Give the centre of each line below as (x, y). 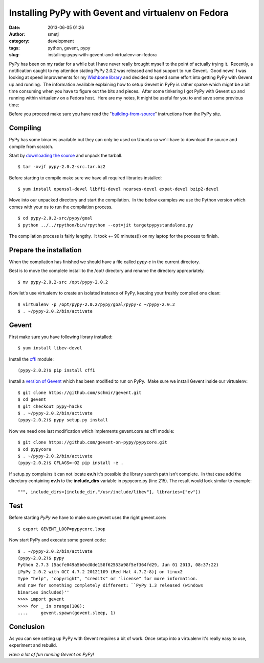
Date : (15, 27)
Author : (17, 34)
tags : (14, 48)
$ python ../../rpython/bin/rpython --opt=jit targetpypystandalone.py (105, 225)
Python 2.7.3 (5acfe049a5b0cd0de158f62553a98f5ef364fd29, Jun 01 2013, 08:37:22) (118, 565)
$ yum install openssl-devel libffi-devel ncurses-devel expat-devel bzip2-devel (118, 189)
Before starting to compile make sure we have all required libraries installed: (86, 178)
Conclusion (27, 626)
